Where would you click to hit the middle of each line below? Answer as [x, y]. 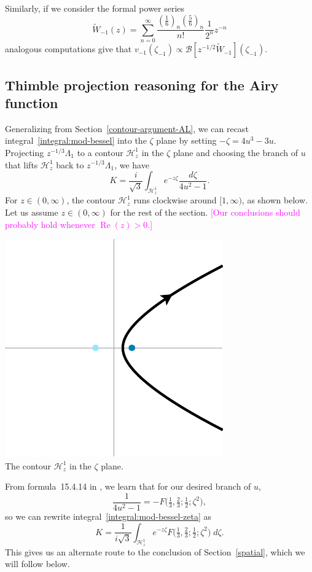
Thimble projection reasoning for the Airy [142, 84]
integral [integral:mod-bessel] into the [76, 140]
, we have [132, 164]
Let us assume [32, 212]
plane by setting [186, 140]
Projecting [25, 152]
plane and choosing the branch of [236, 152]
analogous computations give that [68, 49]
